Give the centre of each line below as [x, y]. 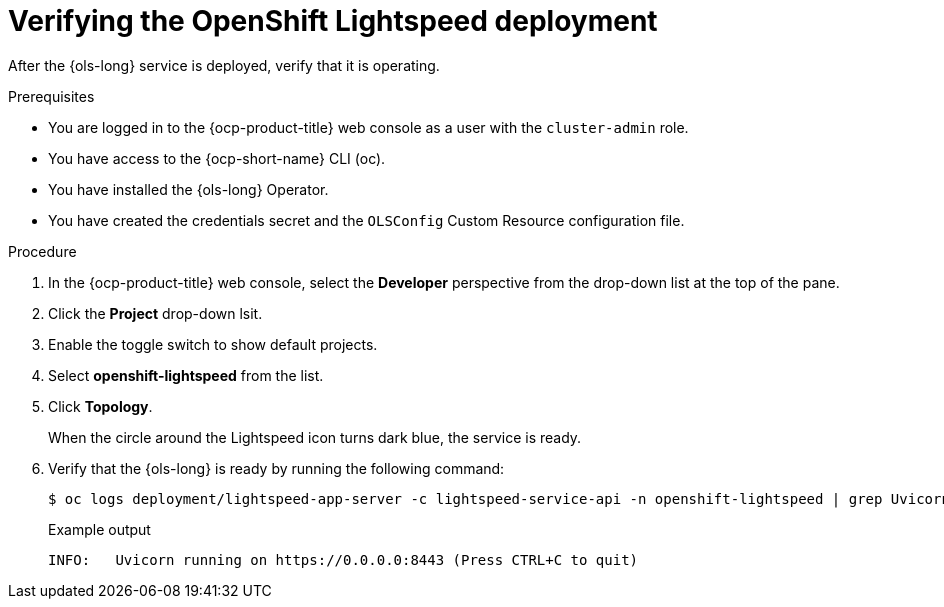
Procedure [42, 251]
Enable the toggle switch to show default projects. [213, 344]
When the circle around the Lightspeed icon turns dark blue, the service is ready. [315, 437]
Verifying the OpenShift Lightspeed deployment [333, 21]
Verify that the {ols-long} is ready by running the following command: [276, 468]
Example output [99, 529]
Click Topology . [100, 406]
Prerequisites [51, 96]
